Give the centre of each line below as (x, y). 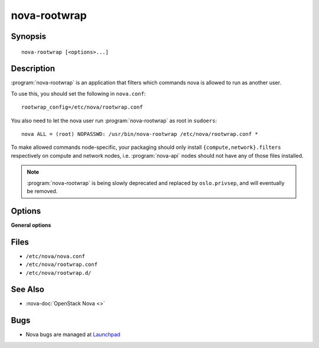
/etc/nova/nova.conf (56, 256)
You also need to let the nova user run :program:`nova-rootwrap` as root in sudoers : (114, 121)
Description (33, 69)
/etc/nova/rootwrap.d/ (58, 273)
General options (31, 225)
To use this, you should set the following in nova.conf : (78, 93)
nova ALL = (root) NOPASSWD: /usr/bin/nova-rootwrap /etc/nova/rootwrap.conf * (140, 134)
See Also (27, 290)
